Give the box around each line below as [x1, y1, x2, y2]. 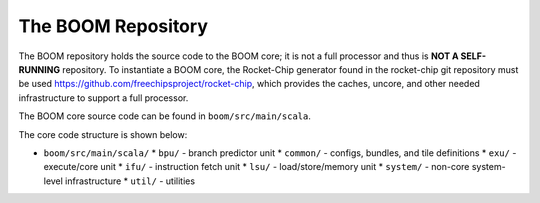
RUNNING [18, 63, 60, 75]
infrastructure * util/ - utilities [65, 175, 195, 187]
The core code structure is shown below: [18, 128, 188, 140]
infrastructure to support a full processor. [18, 91, 189, 104]
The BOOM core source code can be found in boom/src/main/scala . [18, 110, 312, 122]
